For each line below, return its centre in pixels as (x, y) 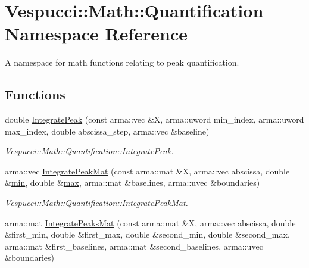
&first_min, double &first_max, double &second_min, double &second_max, (147, 234)
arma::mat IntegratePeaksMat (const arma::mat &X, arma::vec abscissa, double (150, 222)
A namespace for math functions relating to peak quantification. (122, 62)
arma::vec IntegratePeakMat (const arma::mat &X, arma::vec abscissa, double (147, 171)
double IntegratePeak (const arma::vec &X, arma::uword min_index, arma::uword (154, 119)
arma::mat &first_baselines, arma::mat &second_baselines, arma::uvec (134, 246)
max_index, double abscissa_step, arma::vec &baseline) (107, 131)
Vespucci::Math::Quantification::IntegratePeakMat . (96, 203)
